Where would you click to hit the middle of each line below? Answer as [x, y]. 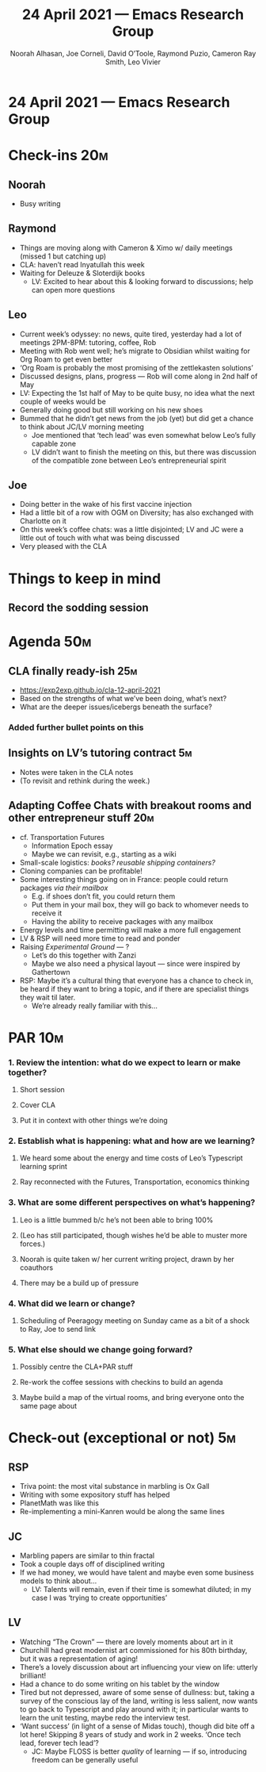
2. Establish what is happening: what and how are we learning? [132, 1141]
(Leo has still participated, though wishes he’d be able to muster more [133, 1235]
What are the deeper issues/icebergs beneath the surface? [116, 707]
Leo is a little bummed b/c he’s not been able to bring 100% [116, 1220]
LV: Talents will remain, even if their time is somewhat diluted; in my [141, 1589]
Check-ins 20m [58, 155]
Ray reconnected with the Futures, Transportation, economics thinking [134, 1182]
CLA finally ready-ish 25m [73, 671]
